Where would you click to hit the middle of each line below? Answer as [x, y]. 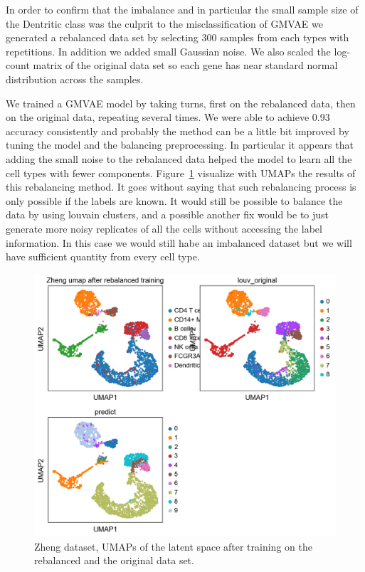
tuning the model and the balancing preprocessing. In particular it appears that [180, 145]
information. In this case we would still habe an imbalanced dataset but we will [179, 242]
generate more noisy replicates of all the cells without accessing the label [164, 228]
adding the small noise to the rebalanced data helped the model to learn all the [179, 158]
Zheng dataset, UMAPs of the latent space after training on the [173, 546]
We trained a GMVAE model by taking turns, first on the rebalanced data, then [181, 103]
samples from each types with [285, 37]
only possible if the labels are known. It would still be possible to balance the [174, 200]
